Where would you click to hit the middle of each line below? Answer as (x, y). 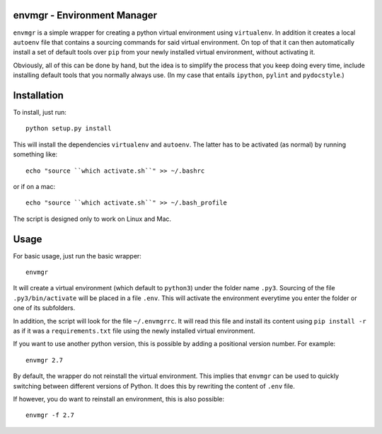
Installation (38, 95)
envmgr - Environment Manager (85, 15)
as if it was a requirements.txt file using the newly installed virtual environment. (134, 331)
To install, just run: (40, 112)
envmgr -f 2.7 (50, 415)
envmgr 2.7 (45, 360)
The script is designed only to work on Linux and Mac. (92, 219)
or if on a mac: (34, 186)
